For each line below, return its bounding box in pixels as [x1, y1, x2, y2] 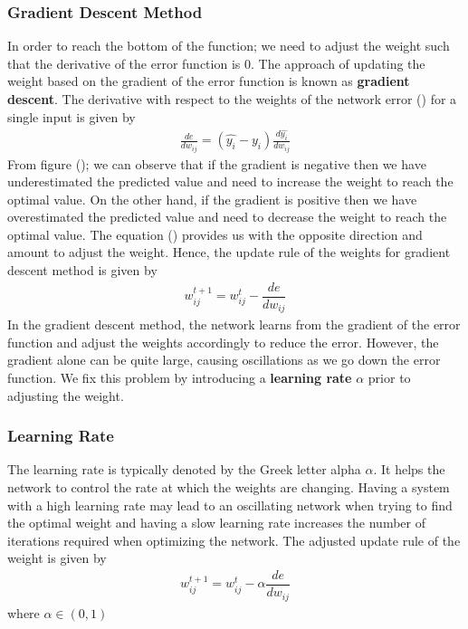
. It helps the [373, 460, 445, 479]
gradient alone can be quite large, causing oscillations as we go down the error [7, 350, 441, 369]
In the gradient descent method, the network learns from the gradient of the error [7, 315, 461, 334]
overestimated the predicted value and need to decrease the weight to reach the [7, 207, 447, 226]
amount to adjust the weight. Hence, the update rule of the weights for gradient [7, 243, 451, 262]
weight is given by [7, 548, 107, 567]
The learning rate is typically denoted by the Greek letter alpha [7, 460, 361, 479]
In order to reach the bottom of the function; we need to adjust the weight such [7, 36, 450, 55]
